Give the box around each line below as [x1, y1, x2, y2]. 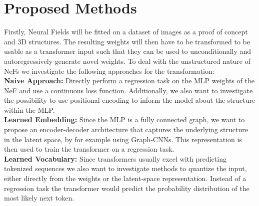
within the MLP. [4, 104, 55, 115]
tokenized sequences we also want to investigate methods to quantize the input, [4, 163, 247, 174]
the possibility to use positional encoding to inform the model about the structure [4, 95, 255, 105]
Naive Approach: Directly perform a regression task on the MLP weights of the [4, 75, 254, 86]
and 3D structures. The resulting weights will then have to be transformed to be [4, 36, 250, 46]
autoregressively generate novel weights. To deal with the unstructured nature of [4, 55, 250, 66]
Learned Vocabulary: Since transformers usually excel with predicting [4, 153, 226, 164]
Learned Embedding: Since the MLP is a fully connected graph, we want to [4, 114, 245, 125]
